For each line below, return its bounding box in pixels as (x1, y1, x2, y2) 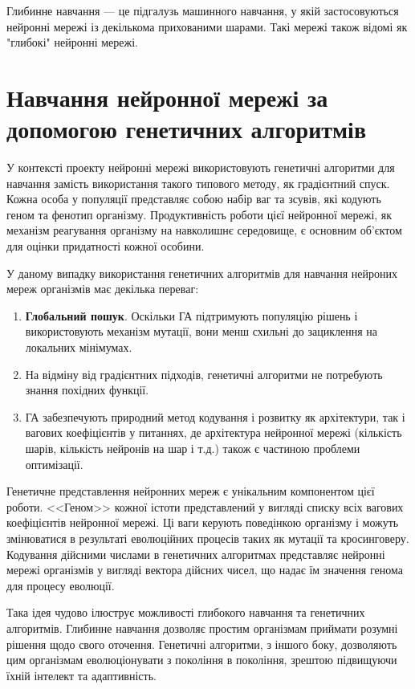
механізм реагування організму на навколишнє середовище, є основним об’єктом (6, 222, 402, 238)
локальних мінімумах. (25, 339, 132, 356)
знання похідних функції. (25, 381, 149, 398)
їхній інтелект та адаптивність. (6, 667, 157, 683)
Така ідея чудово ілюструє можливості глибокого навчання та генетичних (6, 604, 365, 621)
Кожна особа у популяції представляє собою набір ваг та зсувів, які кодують (6, 190, 381, 207)
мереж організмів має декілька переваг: (6, 280, 199, 297)
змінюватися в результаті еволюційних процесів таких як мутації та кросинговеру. (6, 529, 409, 546)
